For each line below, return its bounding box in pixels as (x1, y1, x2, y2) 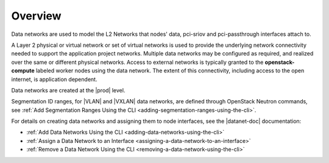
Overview (11, 9, 62, 23)
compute (11, 67, 35, 74)
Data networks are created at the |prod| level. (11, 86, 126, 94)
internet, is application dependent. (11, 75, 97, 83)
